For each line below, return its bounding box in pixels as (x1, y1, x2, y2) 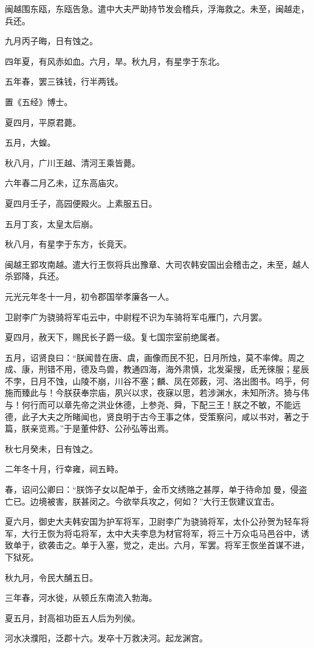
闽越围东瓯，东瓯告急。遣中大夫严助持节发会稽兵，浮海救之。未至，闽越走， (5, 2, 309, 15)
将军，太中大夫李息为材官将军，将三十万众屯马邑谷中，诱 (80, 526, 309, 539)
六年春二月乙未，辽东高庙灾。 (5, 177, 123, 189)
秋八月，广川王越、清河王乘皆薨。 (5, 156, 140, 169)
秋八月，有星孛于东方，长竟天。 (5, 238, 132, 250)
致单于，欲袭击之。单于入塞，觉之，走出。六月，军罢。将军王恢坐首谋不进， (5, 539, 309, 551)
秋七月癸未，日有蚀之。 (5, 442, 98, 455)
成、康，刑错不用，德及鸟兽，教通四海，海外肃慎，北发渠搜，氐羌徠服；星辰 (5, 363, 309, 375)
